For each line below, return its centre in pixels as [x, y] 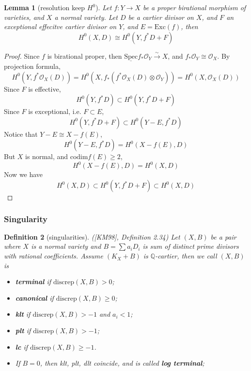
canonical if [34, 298]
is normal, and [47, 156]
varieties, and [24, 17]
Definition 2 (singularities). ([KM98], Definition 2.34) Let [92, 236]
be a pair [223, 236]
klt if [23, 314]
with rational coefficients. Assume [54, 256]
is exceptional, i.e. [55, 111]
